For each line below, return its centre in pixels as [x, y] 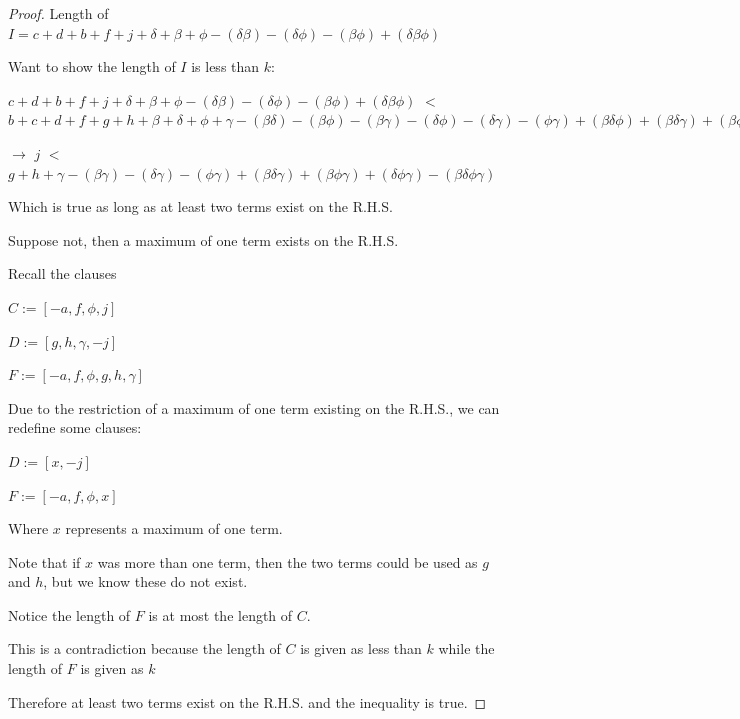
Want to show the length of [92, 66]
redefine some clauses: [75, 427]
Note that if [44, 561]
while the [466, 648]
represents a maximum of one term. [174, 528]
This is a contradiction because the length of [144, 648]
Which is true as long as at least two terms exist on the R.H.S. [200, 206]
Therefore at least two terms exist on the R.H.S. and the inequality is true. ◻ [247, 701]
